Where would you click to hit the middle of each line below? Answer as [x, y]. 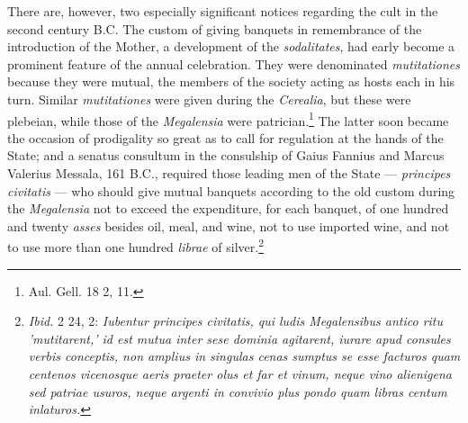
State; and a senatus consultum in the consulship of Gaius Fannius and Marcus [226, 155]
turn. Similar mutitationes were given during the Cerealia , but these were [209, 99]
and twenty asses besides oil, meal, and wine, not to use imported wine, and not [229, 225]
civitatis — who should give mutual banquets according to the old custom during [231, 190]
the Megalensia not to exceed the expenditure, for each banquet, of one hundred [228, 208]
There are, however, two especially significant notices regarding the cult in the [223, 11]
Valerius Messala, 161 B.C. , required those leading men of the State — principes [229, 173]
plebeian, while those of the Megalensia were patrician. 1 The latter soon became [228, 119]
